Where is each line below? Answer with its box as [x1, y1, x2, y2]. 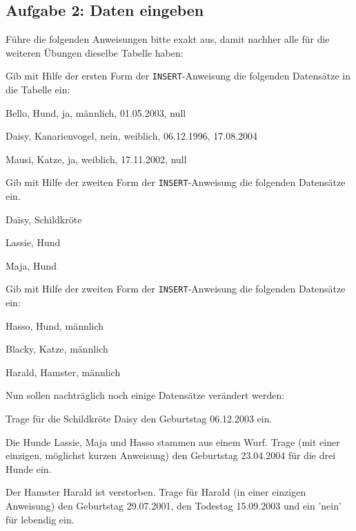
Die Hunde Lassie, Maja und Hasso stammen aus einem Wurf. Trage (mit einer [6, 434, 340, 449]
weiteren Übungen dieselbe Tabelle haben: [6, 45, 184, 59]
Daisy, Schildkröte [6, 212, 82, 226]
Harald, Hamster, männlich [6, 364, 121, 379]
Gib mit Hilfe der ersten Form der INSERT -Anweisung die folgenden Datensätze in [6, 68, 350, 83]
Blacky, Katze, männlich [6, 342, 108, 356]
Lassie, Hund [6, 235, 61, 250]
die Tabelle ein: [6, 82, 70, 97]
